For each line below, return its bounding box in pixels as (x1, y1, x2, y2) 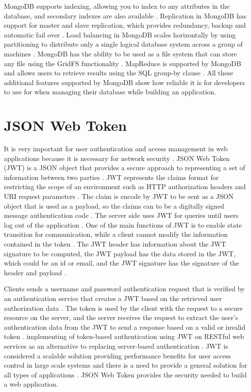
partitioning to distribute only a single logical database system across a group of (4, 39, 243, 49)
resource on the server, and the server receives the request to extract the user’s (4, 312, 238, 322)
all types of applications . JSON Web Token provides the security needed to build (4, 369, 247, 379)
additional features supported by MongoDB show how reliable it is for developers (4, 77, 245, 87)
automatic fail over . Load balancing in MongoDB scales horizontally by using (4, 29, 236, 39)
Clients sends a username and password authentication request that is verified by (4, 284, 245, 294)
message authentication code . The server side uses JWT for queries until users (4, 210, 239, 220)
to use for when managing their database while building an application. (4, 87, 217, 97)
